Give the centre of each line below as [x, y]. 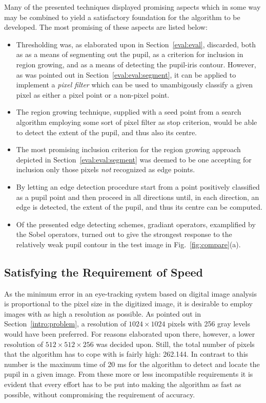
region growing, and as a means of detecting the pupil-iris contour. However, [136, 64]
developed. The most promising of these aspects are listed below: [106, 27]
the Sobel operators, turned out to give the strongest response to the [124, 234]
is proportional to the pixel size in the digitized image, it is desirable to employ [128, 304]
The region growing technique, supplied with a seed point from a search [129, 112]
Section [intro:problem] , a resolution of [65, 324]
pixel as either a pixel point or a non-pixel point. [93, 94]
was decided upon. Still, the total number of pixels [175, 344]
